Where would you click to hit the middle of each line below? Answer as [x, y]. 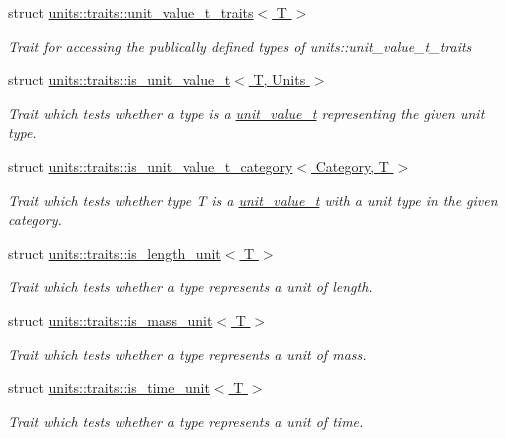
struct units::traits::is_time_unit [109, 387]
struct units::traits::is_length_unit [114, 252]
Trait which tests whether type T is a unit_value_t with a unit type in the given [253, 199]
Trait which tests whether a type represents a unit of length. [190, 286]
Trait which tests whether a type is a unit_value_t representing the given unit [246, 112]
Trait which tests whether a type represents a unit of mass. [187, 353]
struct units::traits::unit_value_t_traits [131, 12]
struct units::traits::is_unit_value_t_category [150, 165]
